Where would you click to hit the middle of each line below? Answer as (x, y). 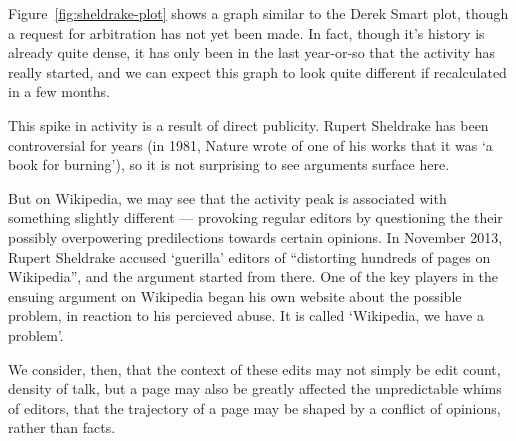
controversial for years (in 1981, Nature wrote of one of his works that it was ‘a (250, 144)
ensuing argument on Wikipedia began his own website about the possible (235, 295)
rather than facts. (62, 427)
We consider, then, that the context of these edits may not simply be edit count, (254, 368)
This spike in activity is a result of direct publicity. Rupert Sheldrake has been (248, 124)
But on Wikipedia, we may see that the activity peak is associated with (227, 197)
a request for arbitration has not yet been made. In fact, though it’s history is (246, 32)
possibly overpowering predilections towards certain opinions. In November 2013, (255, 236)
